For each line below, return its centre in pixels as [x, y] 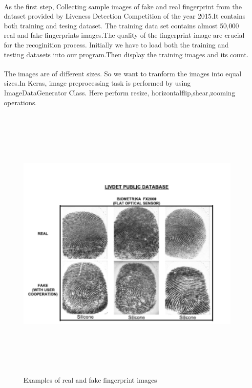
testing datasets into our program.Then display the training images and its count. [126, 54]
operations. [21, 102]
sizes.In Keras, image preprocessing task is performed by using [97, 83]
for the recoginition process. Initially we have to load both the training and [116, 44]
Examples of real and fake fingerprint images [90, 379]
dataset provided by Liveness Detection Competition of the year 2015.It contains [125, 16]
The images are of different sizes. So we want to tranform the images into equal [123, 73]
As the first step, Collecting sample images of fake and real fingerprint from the [123, 6]
